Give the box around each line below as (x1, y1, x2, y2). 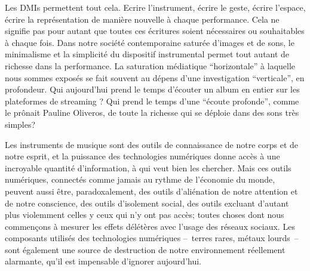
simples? (5, 118, 36, 130)
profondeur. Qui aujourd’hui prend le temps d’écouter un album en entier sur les (5, 83, 300, 96)
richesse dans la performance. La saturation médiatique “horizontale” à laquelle (5, 59, 296, 72)
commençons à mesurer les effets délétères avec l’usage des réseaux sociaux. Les (5, 220, 295, 232)
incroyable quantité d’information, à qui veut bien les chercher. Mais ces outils (5, 161, 291, 174)
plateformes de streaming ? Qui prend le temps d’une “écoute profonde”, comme (5, 94, 299, 107)
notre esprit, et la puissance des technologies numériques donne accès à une (5, 150, 280, 162)
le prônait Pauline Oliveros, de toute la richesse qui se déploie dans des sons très (5, 106, 299, 119)
